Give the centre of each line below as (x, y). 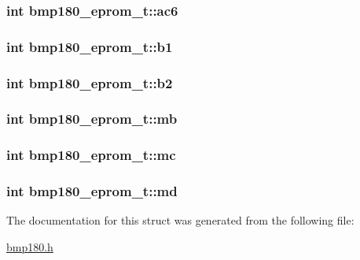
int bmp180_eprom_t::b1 (90, 46)
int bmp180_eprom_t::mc (91, 155)
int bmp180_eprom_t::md (92, 191)
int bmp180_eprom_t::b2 (90, 82)
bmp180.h (30, 247)
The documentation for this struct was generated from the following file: (180, 220)
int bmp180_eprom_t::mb (92, 119)
